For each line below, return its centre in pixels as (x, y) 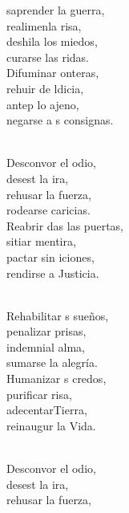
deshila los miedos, (52, 41)
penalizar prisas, (46, 331)
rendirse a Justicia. (53, 273)
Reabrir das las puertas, (65, 225)
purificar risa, (39, 394)
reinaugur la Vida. (51, 425)
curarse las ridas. (48, 57)
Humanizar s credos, (56, 379)
